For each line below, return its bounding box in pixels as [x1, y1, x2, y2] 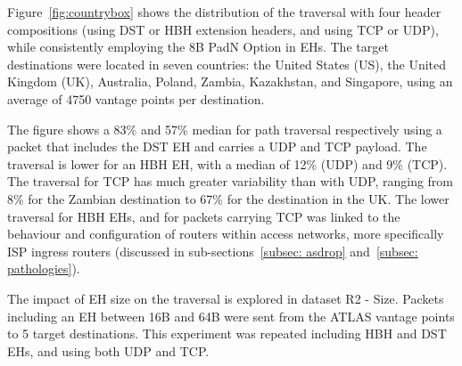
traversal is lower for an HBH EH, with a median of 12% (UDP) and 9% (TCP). [7, 154, 448, 173]
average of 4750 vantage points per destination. [7, 89, 265, 108]
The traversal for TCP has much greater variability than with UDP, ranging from [7, 172, 454, 191]
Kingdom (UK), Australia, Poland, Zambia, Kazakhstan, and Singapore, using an [7, 72, 453, 91]
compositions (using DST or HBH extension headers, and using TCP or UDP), [7, 20, 439, 38]
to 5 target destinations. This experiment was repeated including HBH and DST [7, 324, 447, 343]
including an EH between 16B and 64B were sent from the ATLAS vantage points [7, 306, 455, 325]
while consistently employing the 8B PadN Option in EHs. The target [7, 37, 389, 56]
